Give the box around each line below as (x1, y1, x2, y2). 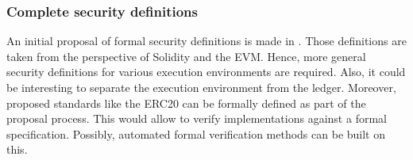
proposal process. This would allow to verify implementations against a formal (6, 110, 387, 127)
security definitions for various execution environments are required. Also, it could (6, 63, 406, 80)
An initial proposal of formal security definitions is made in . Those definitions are (6, 32, 407, 49)
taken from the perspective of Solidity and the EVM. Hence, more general (6, 48, 366, 64)
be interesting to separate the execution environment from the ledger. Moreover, (6, 79, 396, 95)
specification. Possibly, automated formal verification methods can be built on (6, 125, 386, 142)
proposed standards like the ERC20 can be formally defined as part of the (6, 94, 366, 111)
